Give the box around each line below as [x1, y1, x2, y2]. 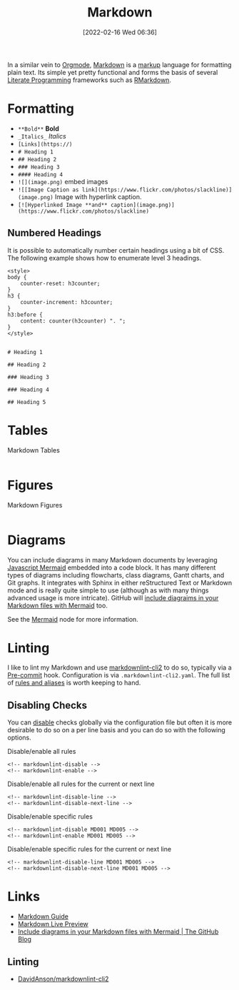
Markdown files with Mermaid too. [7, 601, 108, 610]
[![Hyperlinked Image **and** [17, 201, 108, 208]
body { [7, 273, 27, 281]
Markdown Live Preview [17, 920, 89, 929]
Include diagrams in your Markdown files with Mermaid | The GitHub [17, 927, 219, 936]
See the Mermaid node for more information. [7, 615, 139, 623]
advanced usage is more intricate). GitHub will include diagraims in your [7, 593, 219, 602]
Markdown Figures [7, 500, 63, 509]
